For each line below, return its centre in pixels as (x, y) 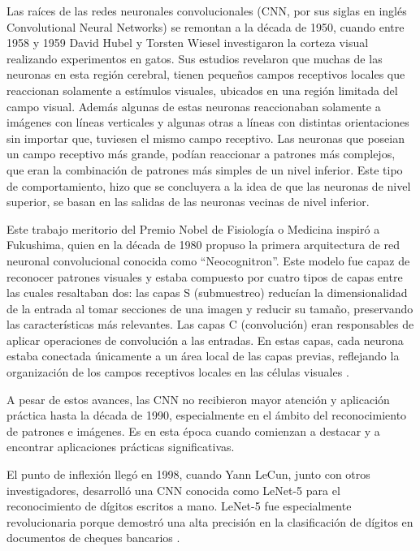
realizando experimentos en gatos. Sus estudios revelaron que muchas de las (195, 58)
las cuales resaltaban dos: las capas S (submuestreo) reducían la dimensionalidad (207, 293)
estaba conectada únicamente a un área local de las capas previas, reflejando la (203, 356)
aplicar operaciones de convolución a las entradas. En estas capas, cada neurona (205, 340)
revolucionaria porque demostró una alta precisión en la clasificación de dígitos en (210, 521)
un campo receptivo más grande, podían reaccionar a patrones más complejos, (201, 154)
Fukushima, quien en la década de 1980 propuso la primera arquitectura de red (204, 245)
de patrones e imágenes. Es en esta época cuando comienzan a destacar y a (193, 430)
